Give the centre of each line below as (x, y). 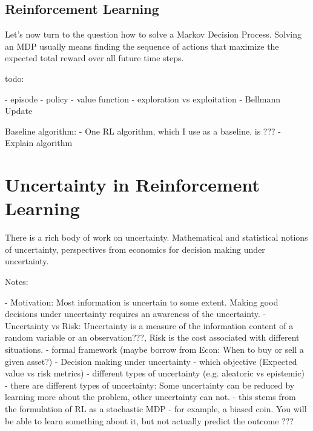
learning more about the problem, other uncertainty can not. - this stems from (150, 397)
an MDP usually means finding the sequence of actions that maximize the (142, 46)
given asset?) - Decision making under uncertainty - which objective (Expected (151, 361)
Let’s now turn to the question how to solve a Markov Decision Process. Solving (153, 34)
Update (19, 111)
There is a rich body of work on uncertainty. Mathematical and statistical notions (156, 237)
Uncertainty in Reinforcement (133, 185)
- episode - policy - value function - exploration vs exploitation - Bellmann (143, 99)
